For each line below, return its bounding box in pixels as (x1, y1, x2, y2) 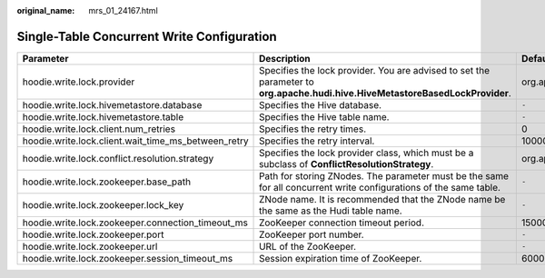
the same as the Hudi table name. (259, 204, 403, 217)
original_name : (16, 5, 75, 15)
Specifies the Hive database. (259, 98, 381, 111)
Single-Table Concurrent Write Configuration (16, 28, 277, 45)
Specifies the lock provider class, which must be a (259, 146, 474, 159)
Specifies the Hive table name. (259, 110, 390, 123)
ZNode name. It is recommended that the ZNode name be (259, 193, 506, 205)
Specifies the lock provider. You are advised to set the (259, 64, 490, 76)
